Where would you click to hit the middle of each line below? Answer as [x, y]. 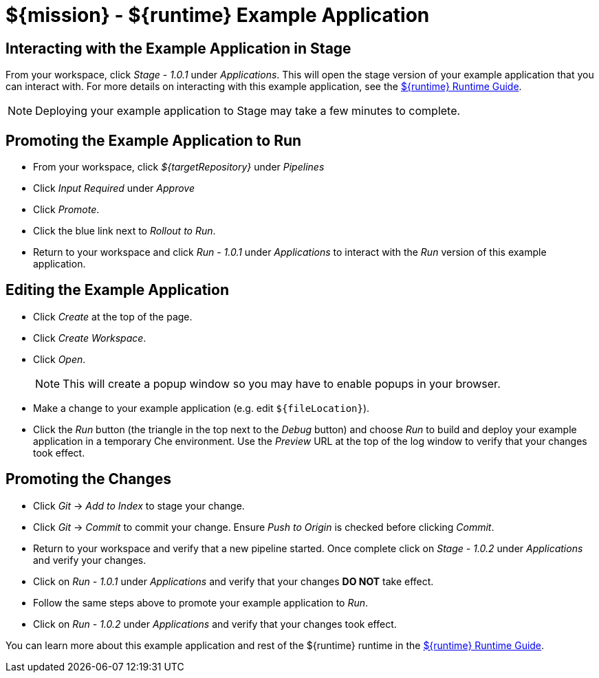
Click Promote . [66, 210]
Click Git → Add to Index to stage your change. [139, 505]
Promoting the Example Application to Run [154, 140]
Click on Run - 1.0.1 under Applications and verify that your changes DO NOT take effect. [233, 581]
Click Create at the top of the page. [113, 316]
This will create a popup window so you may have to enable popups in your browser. [282, 383]
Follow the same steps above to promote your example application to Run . [201, 602]
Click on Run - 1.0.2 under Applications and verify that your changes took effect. [215, 624]
